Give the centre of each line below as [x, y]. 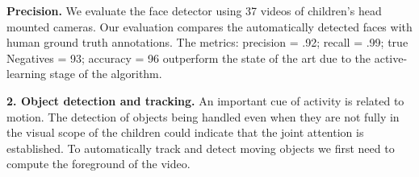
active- [391, 58]
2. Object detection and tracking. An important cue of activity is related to [205, 100]
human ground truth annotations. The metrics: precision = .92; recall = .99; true [207, 42]
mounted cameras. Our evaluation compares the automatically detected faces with [209, 26]
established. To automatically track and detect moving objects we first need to [201, 148]
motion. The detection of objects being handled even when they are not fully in [203, 116]
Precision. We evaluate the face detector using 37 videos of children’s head [194, 10]
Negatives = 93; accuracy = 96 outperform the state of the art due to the [189, 58]
